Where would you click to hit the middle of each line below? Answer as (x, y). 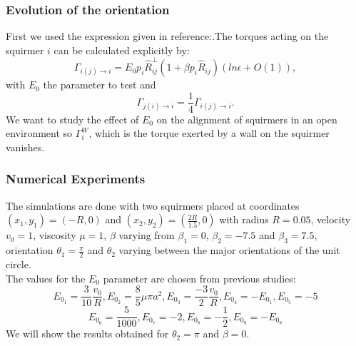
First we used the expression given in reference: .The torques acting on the (167, 36)
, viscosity (55, 235)
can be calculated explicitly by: (122, 50)
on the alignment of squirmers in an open (247, 119)
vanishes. (25, 147)
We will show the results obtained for (87, 334)
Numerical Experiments (76, 179)
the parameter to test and (100, 85)
